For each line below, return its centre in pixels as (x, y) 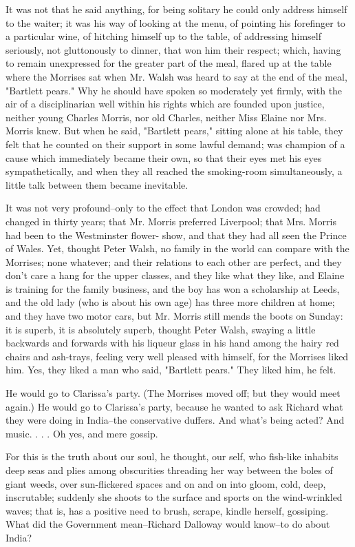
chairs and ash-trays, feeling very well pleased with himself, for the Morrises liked (177, 356)
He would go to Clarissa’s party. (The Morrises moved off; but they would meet (173, 393)
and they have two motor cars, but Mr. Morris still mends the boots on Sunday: (174, 316)
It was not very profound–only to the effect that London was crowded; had (163, 208)
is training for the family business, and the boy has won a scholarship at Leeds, (173, 288)
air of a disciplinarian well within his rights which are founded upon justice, (165, 104)
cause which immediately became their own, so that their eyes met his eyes (164, 157)
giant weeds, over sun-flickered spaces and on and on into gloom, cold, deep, (166, 483)
